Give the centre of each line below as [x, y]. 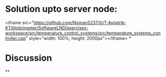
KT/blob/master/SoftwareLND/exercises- [47, 27]
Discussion [28, 58]
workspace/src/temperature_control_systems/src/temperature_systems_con [83, 33]
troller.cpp [16, 38]
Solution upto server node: [61, 9]
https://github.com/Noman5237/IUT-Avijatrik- [80, 23]
